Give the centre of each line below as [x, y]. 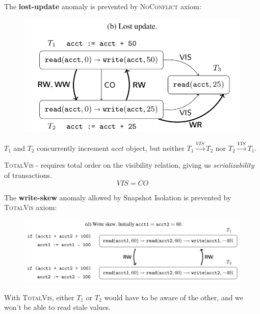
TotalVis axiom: [31, 207]
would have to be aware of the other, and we [174, 297]
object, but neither [155, 148]
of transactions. [28, 175]
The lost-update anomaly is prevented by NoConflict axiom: [103, 6]
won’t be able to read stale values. [58, 307]
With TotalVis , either [39, 297]
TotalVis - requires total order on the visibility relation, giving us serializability [129, 165]
